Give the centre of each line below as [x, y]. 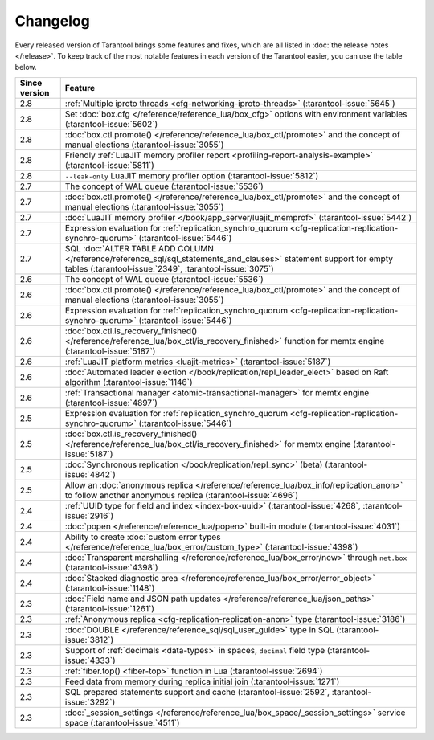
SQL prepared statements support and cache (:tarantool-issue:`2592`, [197, 692]
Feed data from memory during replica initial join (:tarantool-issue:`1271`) [202, 681]
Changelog [52, 21]
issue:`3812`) [89, 640]
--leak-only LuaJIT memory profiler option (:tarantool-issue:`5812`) [192, 175]
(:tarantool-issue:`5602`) [111, 124]
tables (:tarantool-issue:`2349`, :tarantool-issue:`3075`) [170, 268]
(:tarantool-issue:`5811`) [109, 165]
